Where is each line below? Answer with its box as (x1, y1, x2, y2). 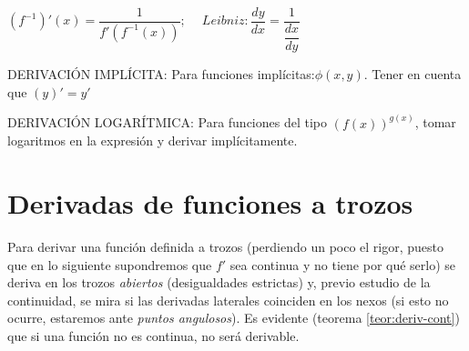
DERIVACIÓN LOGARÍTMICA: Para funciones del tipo (7, 113, 328, 132)
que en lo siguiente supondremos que (7, 255, 212, 274)
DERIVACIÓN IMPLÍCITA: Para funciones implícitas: (7, 64, 315, 83)
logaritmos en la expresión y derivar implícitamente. (7, 131, 298, 150)
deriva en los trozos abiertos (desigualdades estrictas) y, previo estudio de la (7, 273, 431, 292)
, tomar (414, 113, 456, 132)
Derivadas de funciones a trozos (7, 184, 413, 221)
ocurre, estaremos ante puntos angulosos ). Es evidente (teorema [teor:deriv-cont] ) (7, 308, 460, 327)
